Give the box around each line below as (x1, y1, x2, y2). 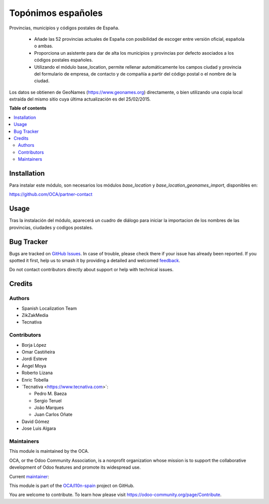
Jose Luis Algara (21, 425, 56, 431)
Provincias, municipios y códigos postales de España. (9, 25, 120, 31)
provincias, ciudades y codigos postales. (9, 224, 93, 230)
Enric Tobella (21, 377, 49, 383)
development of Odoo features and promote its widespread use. (9, 464, 141, 470)
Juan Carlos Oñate (34, 411, 73, 417)
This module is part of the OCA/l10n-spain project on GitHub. (9, 483, 134, 489)
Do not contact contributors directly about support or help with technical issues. (9, 267, 174, 273)
